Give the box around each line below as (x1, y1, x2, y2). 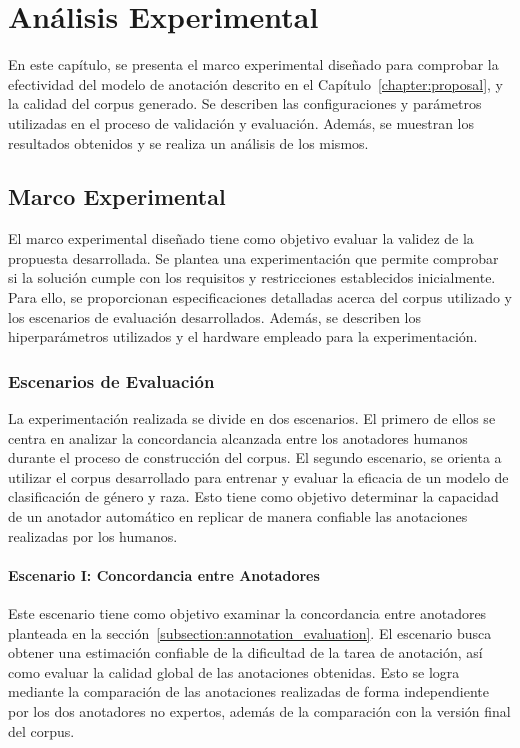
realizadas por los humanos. (8, 525, 178, 546)
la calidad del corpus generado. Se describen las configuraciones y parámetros (8, 93, 482, 114)
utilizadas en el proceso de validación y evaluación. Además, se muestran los (8, 112, 474, 133)
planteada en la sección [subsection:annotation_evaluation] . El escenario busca (8, 622, 492, 643)
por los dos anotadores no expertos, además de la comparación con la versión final (8, 701, 511, 721)
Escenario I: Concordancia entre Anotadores (8, 564, 320, 585)
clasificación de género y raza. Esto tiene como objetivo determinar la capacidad (8, 486, 499, 507)
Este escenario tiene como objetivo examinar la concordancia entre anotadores (8, 603, 487, 624)
